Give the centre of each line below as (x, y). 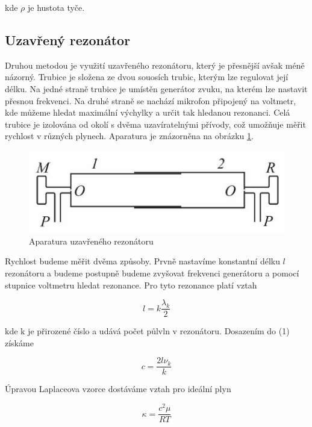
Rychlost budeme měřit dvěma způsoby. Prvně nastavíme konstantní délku (142, 261)
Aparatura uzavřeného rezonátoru (91, 241)
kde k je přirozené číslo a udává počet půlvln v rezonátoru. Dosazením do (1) (147, 331)
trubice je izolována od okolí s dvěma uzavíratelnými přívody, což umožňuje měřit (155, 124)
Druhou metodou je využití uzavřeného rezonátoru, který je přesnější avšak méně (155, 65)
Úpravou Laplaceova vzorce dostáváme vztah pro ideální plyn (118, 389)
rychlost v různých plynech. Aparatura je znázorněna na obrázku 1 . (129, 136)
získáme (19, 342)
